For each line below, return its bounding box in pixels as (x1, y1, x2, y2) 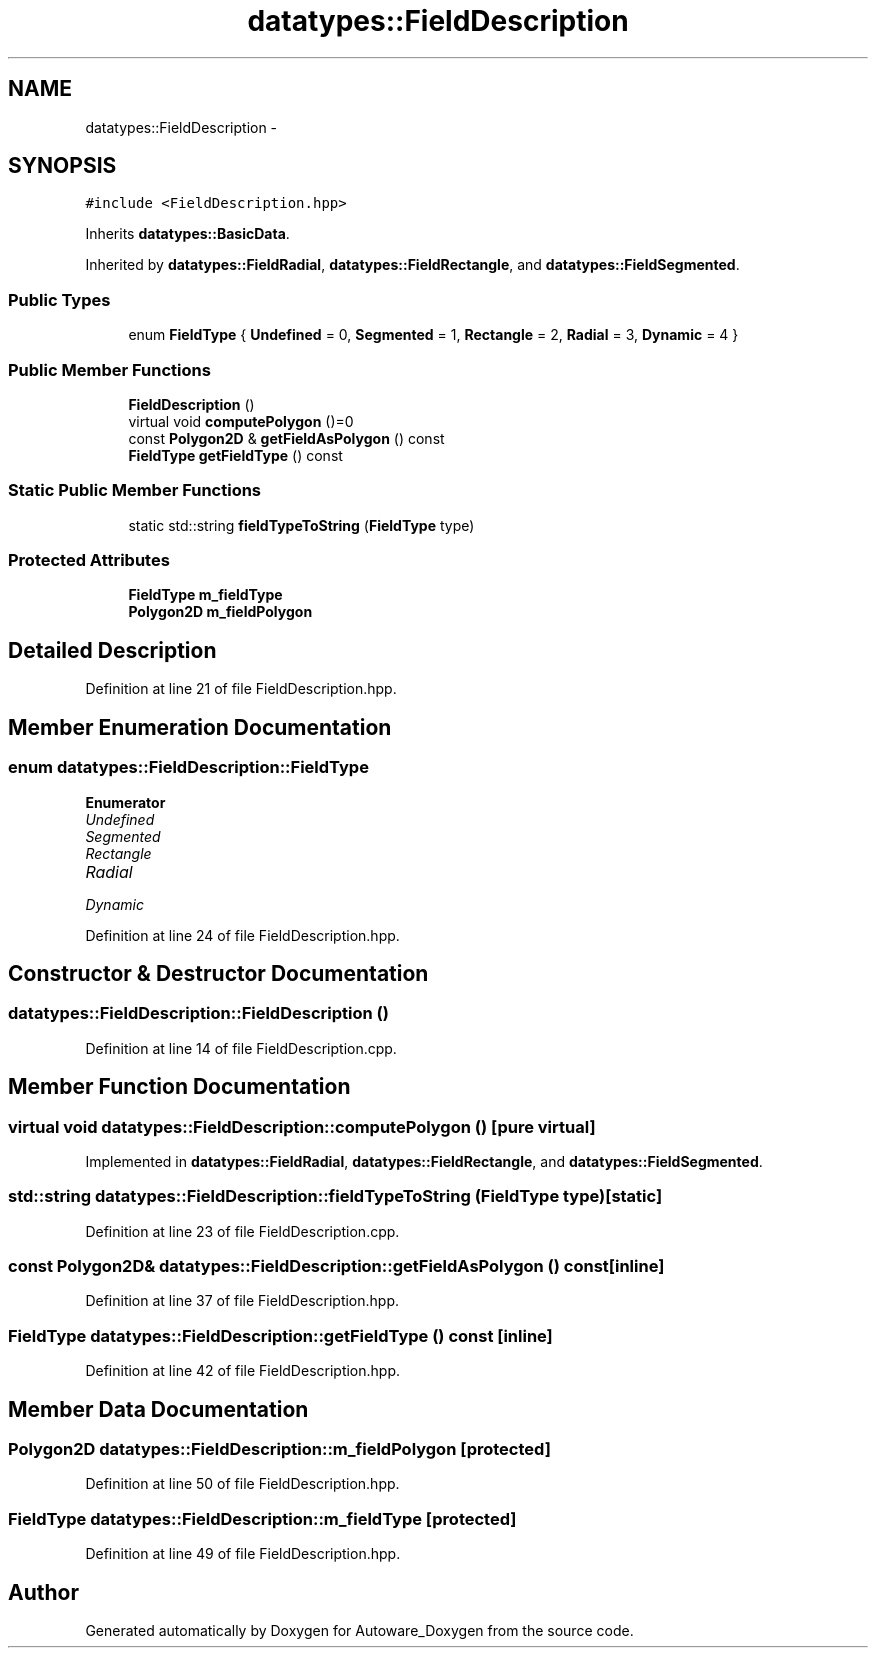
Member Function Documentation (8, 1074, 351, 1100)
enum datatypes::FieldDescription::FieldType (8, 757, 369, 778)
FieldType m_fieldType (128, 586, 283, 604)
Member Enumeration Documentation (8, 714, 392, 740)
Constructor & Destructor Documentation (8, 960, 429, 986)
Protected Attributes (8, 550, 170, 571)
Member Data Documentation (8, 1396, 309, 1422)
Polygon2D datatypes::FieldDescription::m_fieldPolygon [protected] (8, 1439, 551, 1460)
